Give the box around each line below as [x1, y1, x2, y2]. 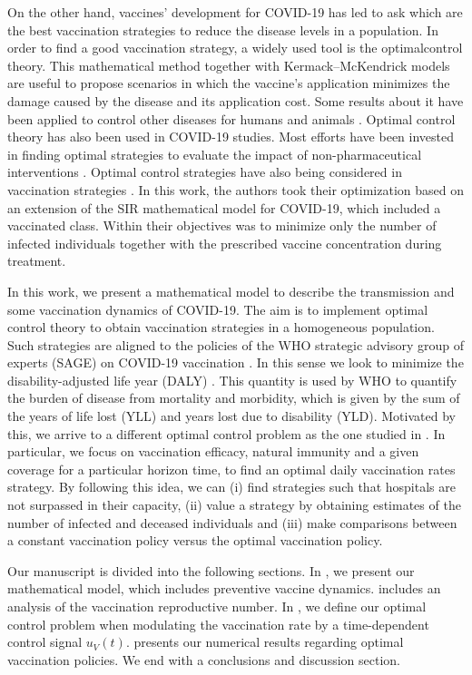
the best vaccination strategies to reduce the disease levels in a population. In [7, 20, 438, 39]
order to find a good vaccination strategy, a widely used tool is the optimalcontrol [7, 38, 463, 57]
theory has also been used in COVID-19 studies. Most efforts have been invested [7, 127, 454, 146]
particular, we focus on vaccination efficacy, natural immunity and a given [7, 442, 419, 461]
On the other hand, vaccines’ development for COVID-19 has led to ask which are [7, 3, 463, 21]
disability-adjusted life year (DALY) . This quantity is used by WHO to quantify [7, 370, 457, 389]
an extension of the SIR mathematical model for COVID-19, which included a [7, 198, 441, 217]
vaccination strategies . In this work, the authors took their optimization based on [7, 180, 464, 199]
